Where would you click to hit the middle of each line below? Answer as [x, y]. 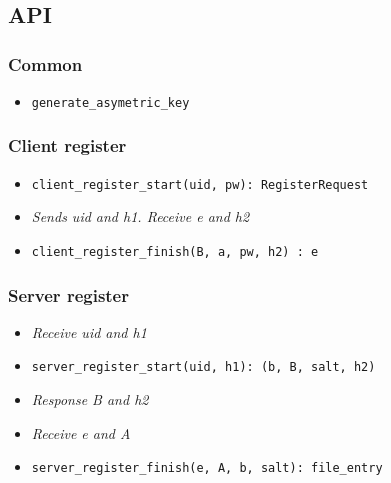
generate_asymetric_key [110, 102]
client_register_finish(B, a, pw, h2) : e [175, 251]
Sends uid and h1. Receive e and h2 [140, 216]
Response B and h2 [90, 399]
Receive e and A [81, 432]
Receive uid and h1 [89, 331]
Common [45, 63]
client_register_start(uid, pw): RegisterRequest [200, 184]
